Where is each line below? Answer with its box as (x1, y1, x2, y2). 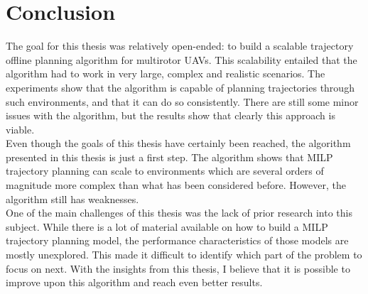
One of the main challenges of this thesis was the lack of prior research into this (6, 205, 352, 220)
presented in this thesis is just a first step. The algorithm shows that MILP (6, 149, 333, 164)
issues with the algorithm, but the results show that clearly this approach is (6, 108, 335, 123)
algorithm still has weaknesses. (6, 191, 139, 206)
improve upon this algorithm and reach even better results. (6, 275, 263, 290)
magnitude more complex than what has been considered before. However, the (6, 178, 347, 192)
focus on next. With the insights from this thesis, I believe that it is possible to (6, 261, 350, 276)
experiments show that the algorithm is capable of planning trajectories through (6, 80, 355, 94)
